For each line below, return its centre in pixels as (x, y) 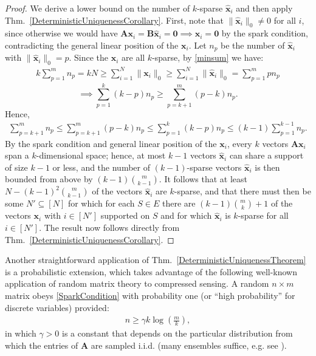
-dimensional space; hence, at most (101, 155)
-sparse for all (263, 215)
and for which (186, 215)
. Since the (89, 57)
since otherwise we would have (61, 33)
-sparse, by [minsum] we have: (208, 57)
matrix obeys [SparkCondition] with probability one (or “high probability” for (150, 295)
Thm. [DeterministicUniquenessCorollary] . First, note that (114, 20)
